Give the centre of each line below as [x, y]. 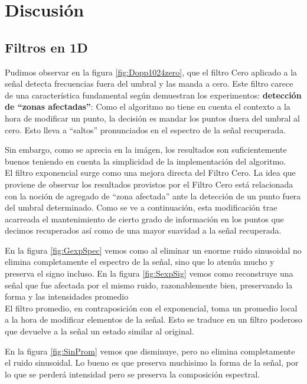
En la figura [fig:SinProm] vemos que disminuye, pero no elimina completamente [150, 351]
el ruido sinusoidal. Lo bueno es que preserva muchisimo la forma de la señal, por [152, 362]
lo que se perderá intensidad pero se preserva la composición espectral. [132, 374]
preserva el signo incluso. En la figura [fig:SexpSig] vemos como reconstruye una [149, 273]
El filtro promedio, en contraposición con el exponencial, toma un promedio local [151, 308]
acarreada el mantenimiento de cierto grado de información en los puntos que [144, 219]
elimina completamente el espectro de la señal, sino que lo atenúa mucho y [140, 262]
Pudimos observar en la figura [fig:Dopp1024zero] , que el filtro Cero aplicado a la [151, 72]
